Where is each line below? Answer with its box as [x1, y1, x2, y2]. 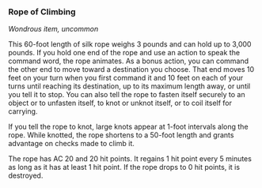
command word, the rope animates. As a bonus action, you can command [8, 56, 249, 66]
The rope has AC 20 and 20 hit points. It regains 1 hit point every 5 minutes [8, 154, 252, 164]
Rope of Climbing [8, 6, 77, 17]
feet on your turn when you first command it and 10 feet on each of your [8, 73, 244, 83]
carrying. [8, 107, 38, 116]
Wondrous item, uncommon [8, 24, 99, 34]
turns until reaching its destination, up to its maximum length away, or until [8, 81, 251, 91]
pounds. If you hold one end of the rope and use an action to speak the [8, 48, 240, 58]
